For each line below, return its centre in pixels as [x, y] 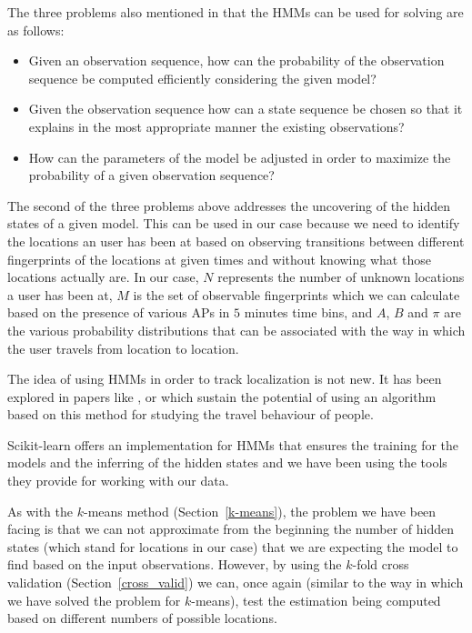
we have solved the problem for [94, 600]
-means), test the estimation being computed [316, 600]
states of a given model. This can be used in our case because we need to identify [234, 223]
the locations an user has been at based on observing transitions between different [236, 241]
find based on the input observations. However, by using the [175, 564]
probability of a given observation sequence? [151, 175]
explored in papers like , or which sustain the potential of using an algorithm [222, 396]
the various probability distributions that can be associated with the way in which [236, 330]
